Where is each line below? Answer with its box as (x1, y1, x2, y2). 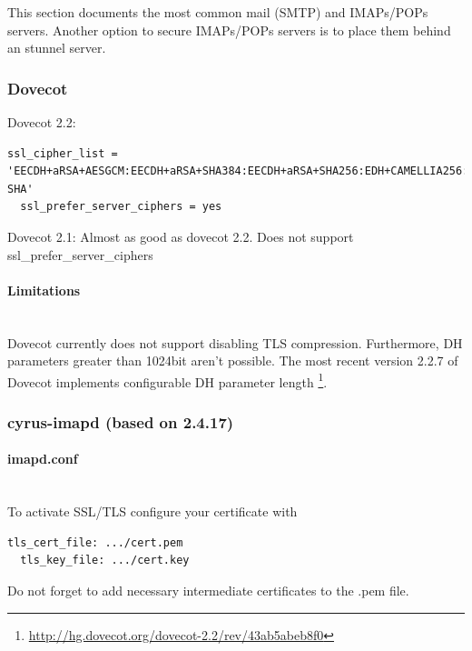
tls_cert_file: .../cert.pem (7, 536, 183, 549)
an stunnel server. (7, 38, 106, 57)
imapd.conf (7, 449, 78, 468)
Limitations (7, 280, 81, 299)
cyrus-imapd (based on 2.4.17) (7, 410, 234, 433)
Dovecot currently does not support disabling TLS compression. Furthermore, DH (7, 333, 463, 352)
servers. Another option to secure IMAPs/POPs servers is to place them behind (7, 20, 451, 39)
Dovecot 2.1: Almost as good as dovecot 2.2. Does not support (7, 226, 354, 245)
